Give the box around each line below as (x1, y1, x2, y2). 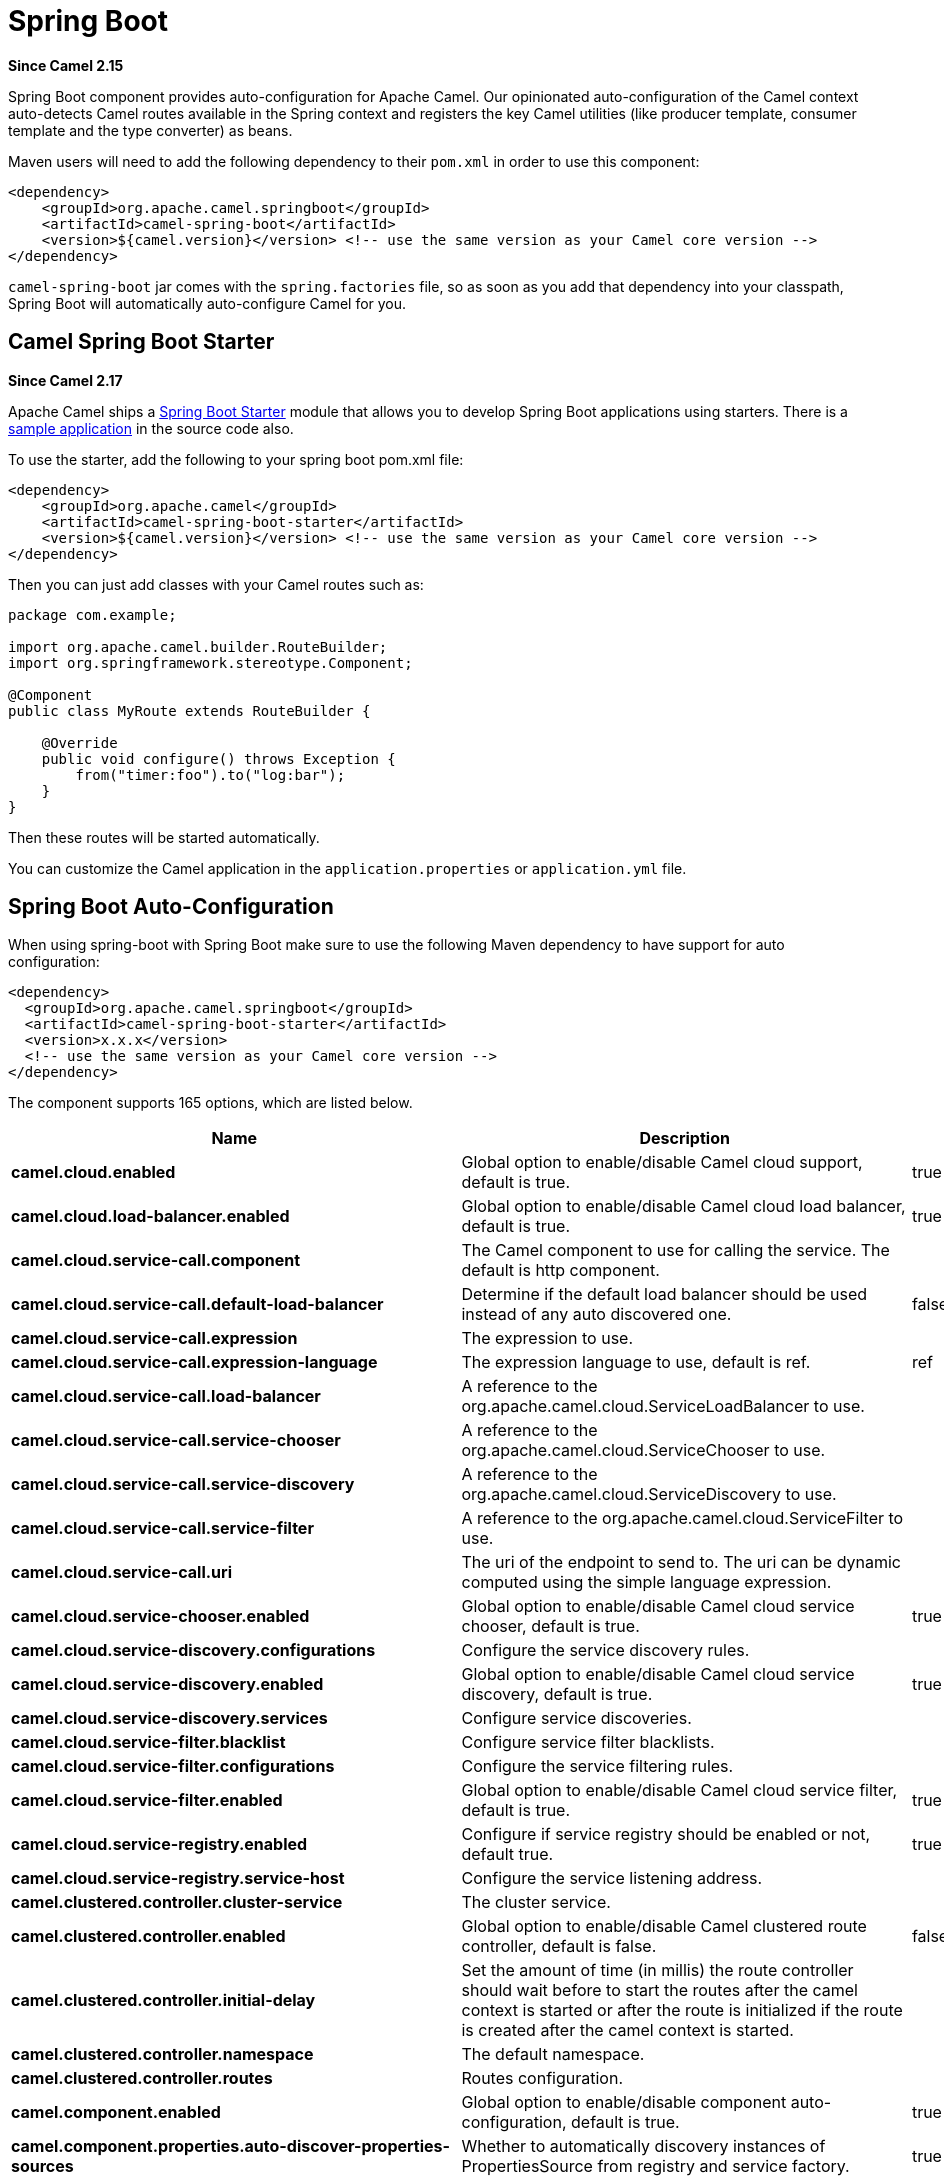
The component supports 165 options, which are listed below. (8, 1094, 413, 1112)
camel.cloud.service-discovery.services (11, 1708, 328, 1729)
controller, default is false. (461, 1936, 657, 1957)
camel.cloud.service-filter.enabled (11, 1790, 283, 1811)
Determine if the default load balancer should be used (461, 1284, 868, 1305)
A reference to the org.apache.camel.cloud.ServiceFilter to (461, 1508, 904, 1529)
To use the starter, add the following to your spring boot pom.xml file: (8, 450, 464, 468)
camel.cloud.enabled (11, 1162, 176, 1183)
